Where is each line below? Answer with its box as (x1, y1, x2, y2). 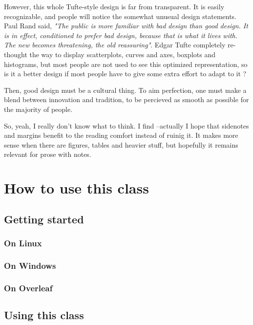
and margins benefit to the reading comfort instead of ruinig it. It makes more (4, 130, 238, 140)
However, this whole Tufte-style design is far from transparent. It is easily (4, 1, 225, 11)
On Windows (4, 259, 56, 271)
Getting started (4, 211, 84, 226)
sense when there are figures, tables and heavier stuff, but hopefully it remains (4, 139, 238, 150)
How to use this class (4, 178, 149, 198)
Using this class (4, 307, 84, 322)
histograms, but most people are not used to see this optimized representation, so (4, 59, 248, 69)
